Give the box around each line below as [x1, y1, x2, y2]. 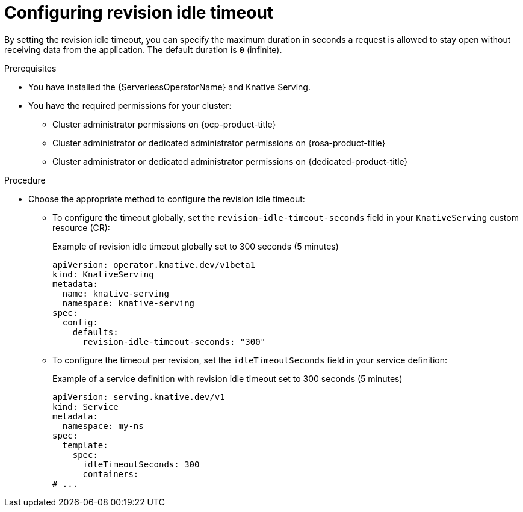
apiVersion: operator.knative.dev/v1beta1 [52, 259, 256, 270]
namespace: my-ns [62, 421, 144, 431]
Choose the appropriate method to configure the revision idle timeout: [28, 193, 305, 204]
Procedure [4, 174, 46, 185]
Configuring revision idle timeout [4, 2, 274, 23]
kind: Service [52, 401, 119, 412]
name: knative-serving [62, 288, 169, 298]
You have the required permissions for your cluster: [28, 100, 232, 111]
